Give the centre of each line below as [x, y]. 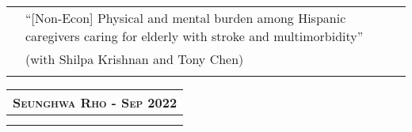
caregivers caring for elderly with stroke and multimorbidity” [195, 36]
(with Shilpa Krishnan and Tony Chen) [135, 59]
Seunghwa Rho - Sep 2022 [95, 102]
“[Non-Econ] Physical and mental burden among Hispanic [186, 18]
